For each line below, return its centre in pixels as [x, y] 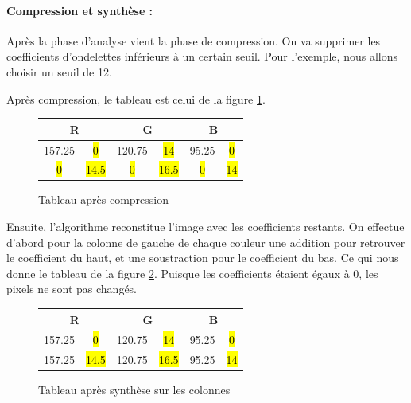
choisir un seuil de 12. [59, 71]
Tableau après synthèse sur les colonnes [134, 390]
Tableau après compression [104, 200]
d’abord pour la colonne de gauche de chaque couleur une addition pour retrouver [206, 242]
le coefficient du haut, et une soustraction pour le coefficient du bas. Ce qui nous [203, 258]
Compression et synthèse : [80, 10]
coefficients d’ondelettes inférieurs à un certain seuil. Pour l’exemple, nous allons [202, 56]
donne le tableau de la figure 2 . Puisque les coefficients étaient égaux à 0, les [192, 273]
